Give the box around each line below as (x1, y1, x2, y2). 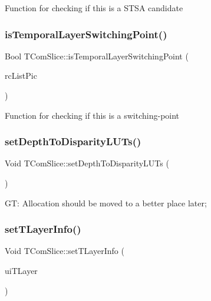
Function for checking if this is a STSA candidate (5, 2, 183, 14)
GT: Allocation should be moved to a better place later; (5, 196, 207, 209)
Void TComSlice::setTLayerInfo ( (5, 245, 124, 257)
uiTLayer (5, 265, 38, 276)
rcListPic (5, 69, 37, 82)
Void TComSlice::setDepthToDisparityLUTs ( (5, 157, 169, 169)
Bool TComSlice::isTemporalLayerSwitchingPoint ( (5, 49, 189, 62)
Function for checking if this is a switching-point (5, 109, 180, 121)
